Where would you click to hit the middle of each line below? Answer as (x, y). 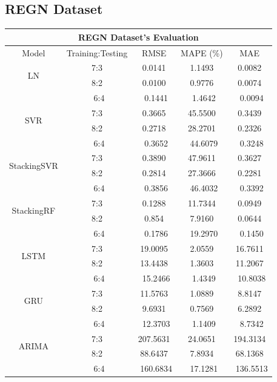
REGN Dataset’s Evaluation (138, 37)
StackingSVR (34, 165)
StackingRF (34, 210)
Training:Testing (97, 52)
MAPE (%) (202, 52)
